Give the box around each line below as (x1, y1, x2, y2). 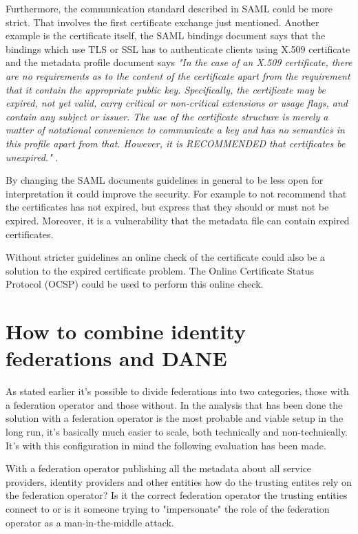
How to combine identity (6, 317, 246, 345)
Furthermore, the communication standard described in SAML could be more (6, 1, 333, 15)
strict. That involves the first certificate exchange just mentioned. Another (6, 14, 319, 29)
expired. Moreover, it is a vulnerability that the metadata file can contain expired (6, 213, 350, 227)
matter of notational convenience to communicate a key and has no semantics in (6, 122, 345, 137)
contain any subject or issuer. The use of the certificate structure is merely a (6, 109, 328, 123)
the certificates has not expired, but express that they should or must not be (6, 200, 329, 214)
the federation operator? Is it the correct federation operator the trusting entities (6, 488, 348, 502)
